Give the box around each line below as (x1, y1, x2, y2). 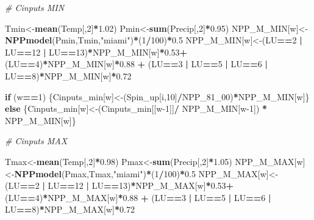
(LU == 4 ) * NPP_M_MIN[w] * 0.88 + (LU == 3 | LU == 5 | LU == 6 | (5, 57, 268, 70)
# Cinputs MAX (5, 134, 68, 147)
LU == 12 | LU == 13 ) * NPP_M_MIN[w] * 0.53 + (5, 45, 188, 58)
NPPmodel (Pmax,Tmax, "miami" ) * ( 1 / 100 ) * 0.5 (14, 167, 196, 180)
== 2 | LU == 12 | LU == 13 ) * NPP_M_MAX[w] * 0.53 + (20, 179, 234, 192)
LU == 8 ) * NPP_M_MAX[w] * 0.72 (5, 203, 135, 216)
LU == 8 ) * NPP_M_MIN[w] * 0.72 (5, 69, 132, 82)
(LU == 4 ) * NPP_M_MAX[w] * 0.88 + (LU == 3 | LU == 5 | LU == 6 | (5, 191, 271, 204)
